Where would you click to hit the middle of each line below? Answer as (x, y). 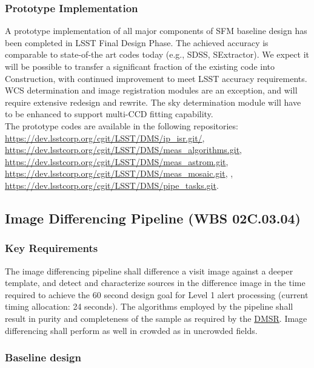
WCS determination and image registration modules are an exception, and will (151, 90)
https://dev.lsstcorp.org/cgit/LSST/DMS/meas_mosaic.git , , (119, 173)
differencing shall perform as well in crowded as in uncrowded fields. (131, 330)
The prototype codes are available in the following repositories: (122, 125)
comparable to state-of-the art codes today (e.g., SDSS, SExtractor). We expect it (157, 54)
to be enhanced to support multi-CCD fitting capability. (109, 114)
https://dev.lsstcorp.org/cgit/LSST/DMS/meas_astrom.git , (117, 161)
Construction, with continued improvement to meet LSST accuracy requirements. (156, 78)
